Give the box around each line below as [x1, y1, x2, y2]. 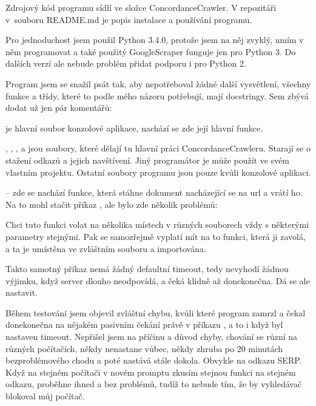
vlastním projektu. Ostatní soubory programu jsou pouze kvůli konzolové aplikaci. [5, 165, 311, 178]
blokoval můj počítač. [5, 390, 85, 402]
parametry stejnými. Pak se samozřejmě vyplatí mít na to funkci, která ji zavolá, [5, 230, 306, 242]
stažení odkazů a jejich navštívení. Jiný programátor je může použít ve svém [5, 153, 289, 166]
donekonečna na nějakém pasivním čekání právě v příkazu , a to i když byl [5, 318, 283, 331]
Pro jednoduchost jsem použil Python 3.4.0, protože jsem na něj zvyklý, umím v [5, 33, 304, 46]
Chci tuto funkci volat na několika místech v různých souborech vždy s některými [5, 218, 309, 231]
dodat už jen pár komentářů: [5, 101, 112, 114]
